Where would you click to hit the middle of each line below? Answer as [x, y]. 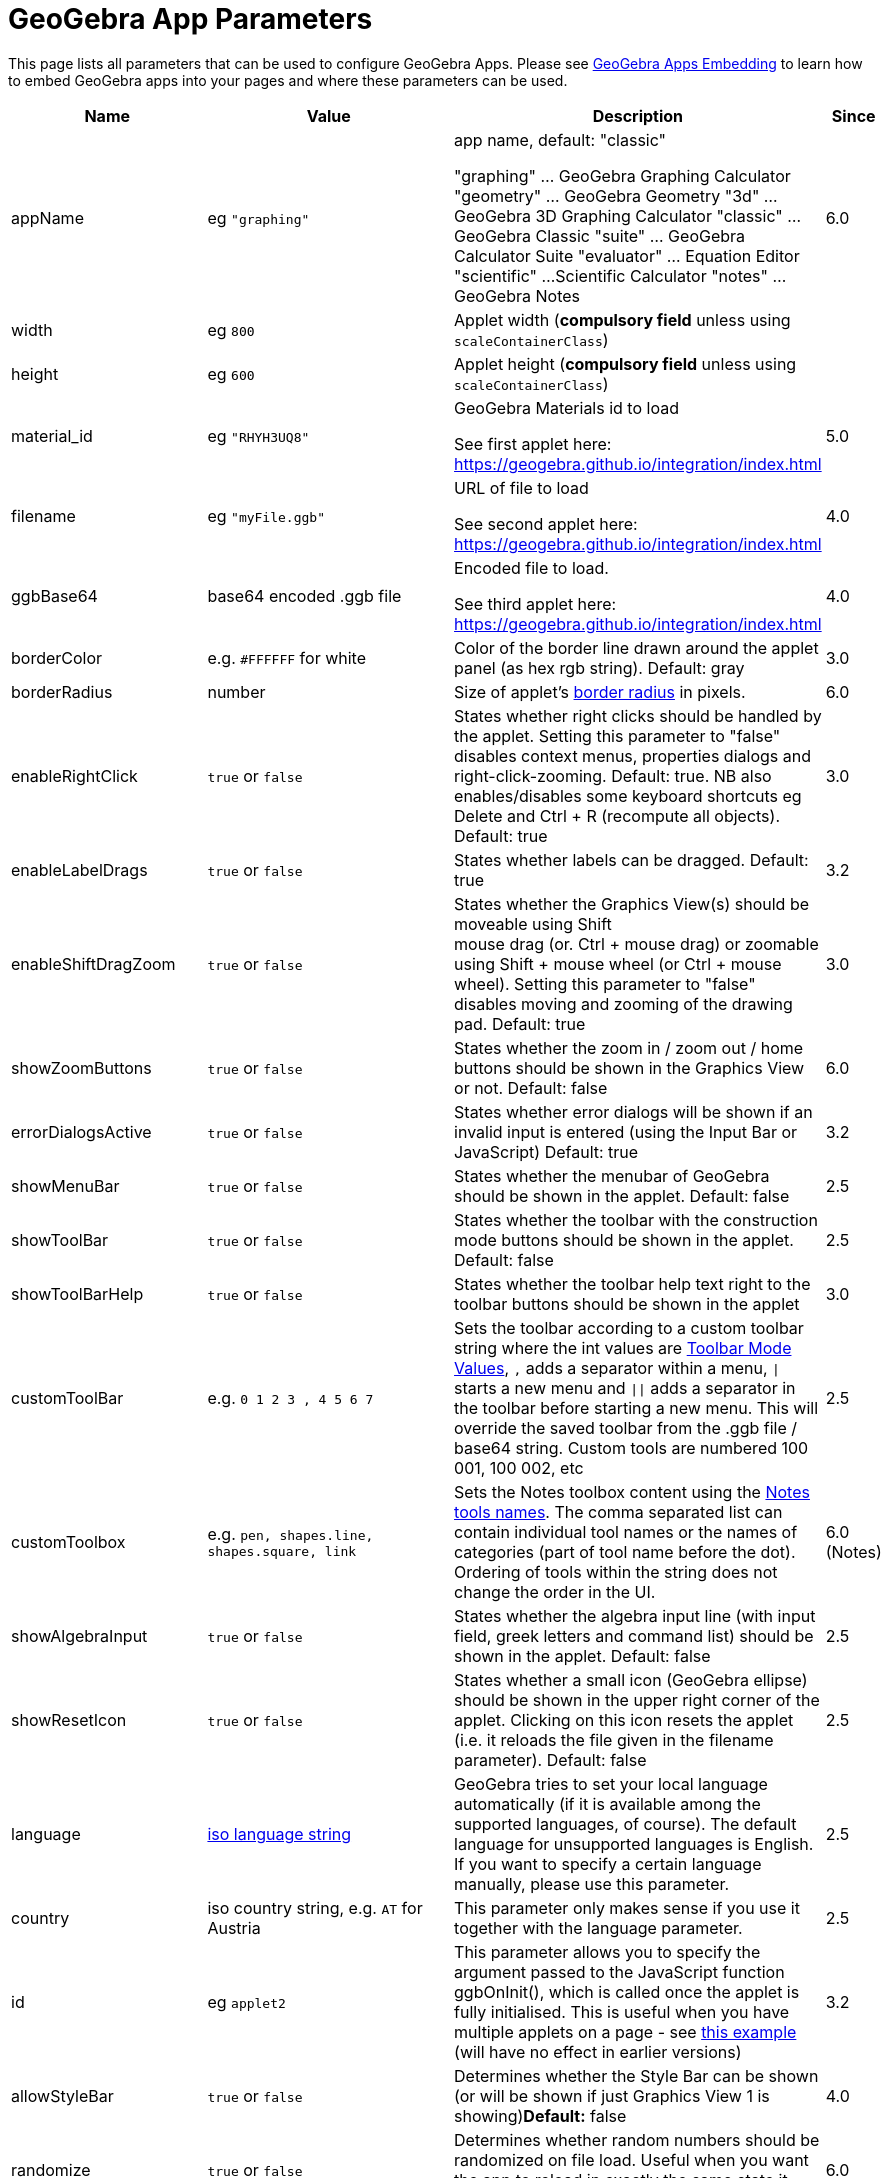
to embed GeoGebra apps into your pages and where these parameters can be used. [288, 80]
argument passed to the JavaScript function [619, 1971]
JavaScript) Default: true [546, 1151]
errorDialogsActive [81, 1131]
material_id [52, 435]
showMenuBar [65, 1185]
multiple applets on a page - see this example [625, 2031]
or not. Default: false [531, 1087]
